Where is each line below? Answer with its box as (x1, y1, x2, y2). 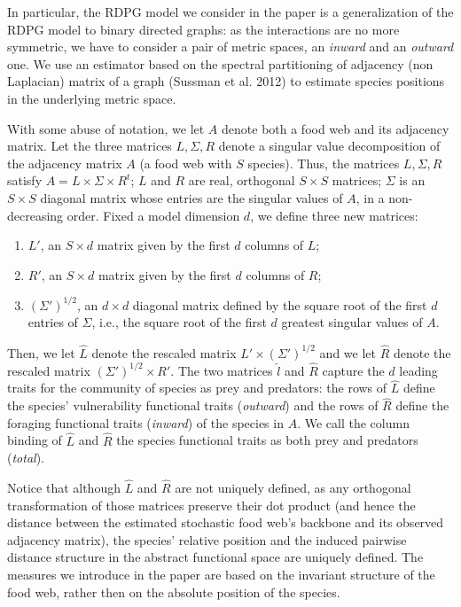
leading (399, 361, 438, 379)
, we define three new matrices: (250, 206, 418, 224)
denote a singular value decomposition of (218, 136, 441, 155)
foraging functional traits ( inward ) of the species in (7, 413, 284, 432)
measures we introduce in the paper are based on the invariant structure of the (7, 565, 435, 583)
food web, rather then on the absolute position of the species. (7, 582, 340, 601)
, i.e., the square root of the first (91, 313, 267, 331)
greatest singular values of (281, 313, 423, 331)
